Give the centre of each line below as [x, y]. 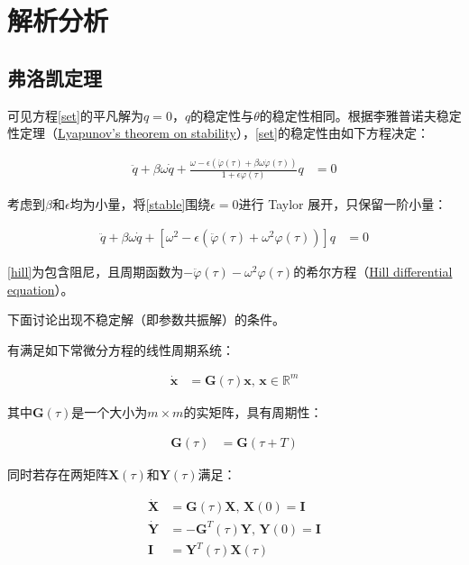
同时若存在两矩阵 [58, 474]
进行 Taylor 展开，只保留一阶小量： [343, 204]
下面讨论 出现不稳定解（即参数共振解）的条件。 [146, 319]
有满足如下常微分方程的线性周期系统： [121, 349]
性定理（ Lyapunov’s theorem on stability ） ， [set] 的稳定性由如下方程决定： [218, 133]
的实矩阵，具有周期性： [253, 411]
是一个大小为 [110, 411]
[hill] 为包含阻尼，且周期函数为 [96, 272]
